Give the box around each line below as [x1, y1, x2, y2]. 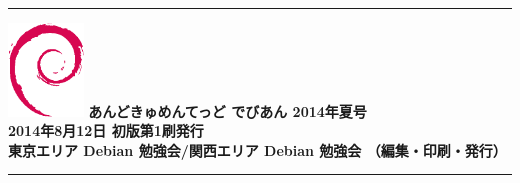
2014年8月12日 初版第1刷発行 [8, 120, 204, 141]
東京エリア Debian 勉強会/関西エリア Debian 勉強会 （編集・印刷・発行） [8, 139, 507, 160]
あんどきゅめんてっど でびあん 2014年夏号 [88, 100, 367, 121]
